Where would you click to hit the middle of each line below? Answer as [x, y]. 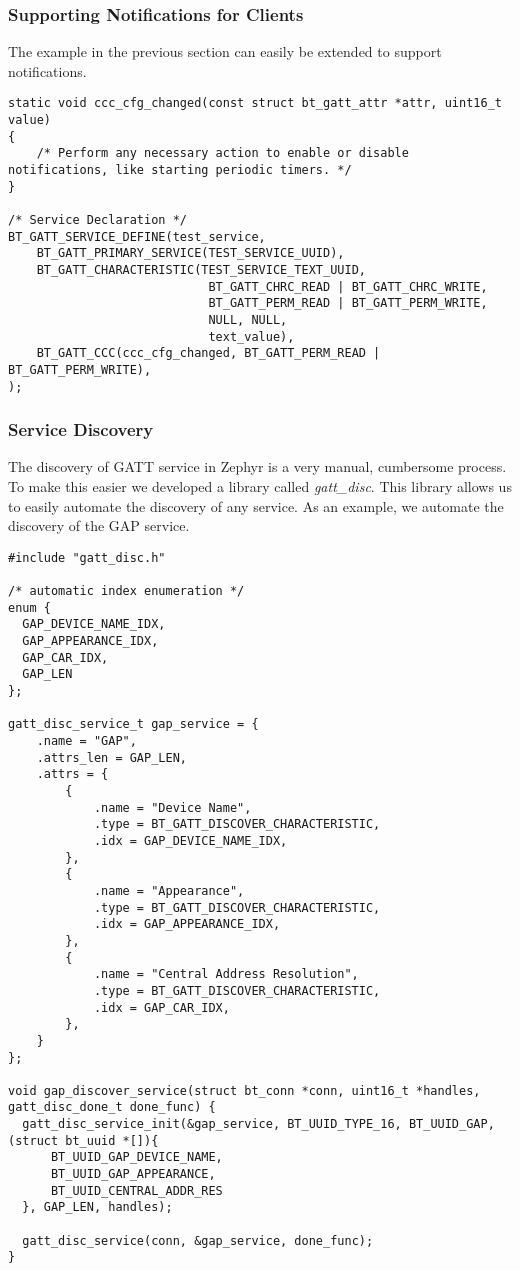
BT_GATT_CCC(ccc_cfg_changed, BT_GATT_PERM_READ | [208, 353]
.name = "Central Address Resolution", [226, 974]
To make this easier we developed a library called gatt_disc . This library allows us [260, 486]
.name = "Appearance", [169, 890]
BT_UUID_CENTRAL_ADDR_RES [136, 1190]
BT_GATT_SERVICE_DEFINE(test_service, [137, 236]
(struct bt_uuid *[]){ [83, 1140]
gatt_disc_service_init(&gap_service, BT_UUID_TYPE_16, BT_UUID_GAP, [258, 1124]
